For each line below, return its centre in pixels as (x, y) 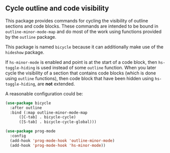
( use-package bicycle (28, 103)
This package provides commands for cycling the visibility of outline (77, 20)
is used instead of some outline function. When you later (96, 67)
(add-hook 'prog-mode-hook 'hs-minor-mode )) (58, 145)
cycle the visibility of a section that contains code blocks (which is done (81, 73)
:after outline (26, 108)
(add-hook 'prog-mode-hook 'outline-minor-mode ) (62, 141)
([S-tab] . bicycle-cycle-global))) (58, 122)
